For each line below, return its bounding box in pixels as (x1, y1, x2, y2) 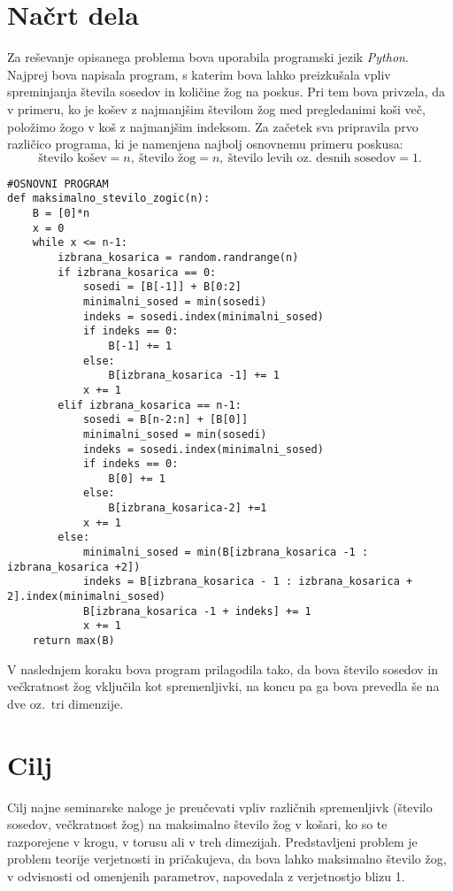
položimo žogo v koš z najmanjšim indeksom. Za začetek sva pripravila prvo (7, 117, 418, 135)
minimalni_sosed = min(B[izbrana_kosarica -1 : (82, 546, 369, 559)
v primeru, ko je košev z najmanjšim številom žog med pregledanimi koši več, (7, 99, 426, 118)
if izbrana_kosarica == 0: (58, 265, 217, 279)
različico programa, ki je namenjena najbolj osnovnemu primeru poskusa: (7, 134, 403, 153)
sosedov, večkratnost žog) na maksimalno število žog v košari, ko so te (7, 815, 388, 833)
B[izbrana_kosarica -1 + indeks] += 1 (82, 604, 311, 618)
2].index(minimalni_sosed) (7, 590, 165, 603)
